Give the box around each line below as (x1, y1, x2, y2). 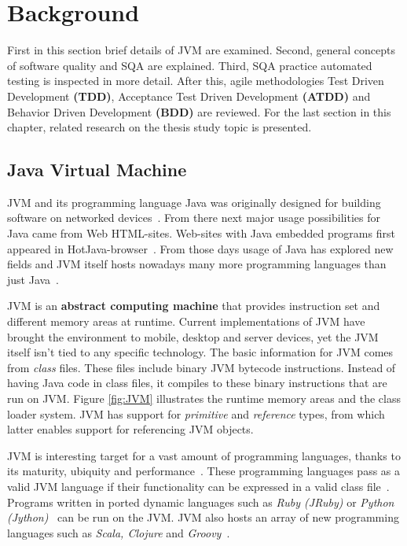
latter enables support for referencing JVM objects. (7, 421, 254, 437)
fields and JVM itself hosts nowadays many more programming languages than (7, 256, 387, 272)
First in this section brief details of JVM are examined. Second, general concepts (7, 42, 396, 58)
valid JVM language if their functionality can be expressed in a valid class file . (7, 478, 390, 494)
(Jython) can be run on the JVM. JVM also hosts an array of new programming (7, 509, 399, 526)
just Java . (7, 271, 60, 287)
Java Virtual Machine (7, 157, 187, 182)
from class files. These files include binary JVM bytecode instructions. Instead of (7, 359, 396, 375)
